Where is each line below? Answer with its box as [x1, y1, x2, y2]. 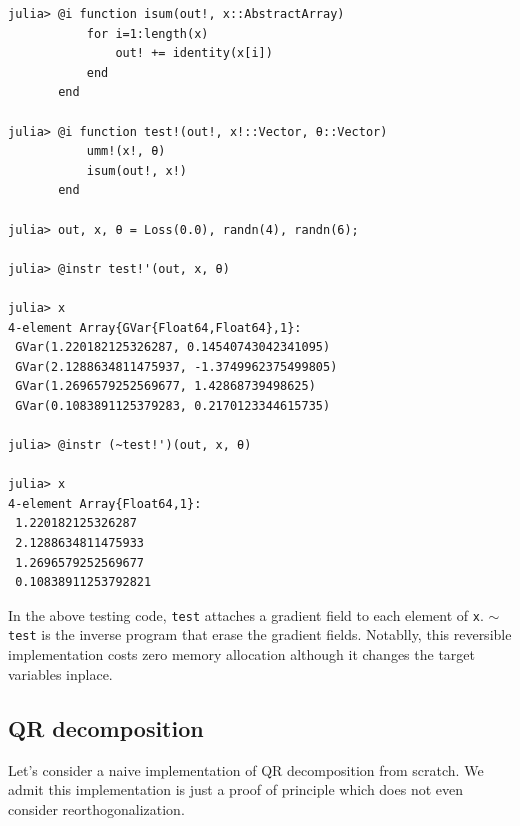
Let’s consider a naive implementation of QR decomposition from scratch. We [8, 759, 484, 780]
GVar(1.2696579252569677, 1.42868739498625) [15, 379, 316, 394]
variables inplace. [8, 663, 113, 684]
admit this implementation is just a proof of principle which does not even [8, 779, 464, 800]
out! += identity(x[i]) [115, 46, 273, 61]
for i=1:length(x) [86, 26, 209, 41]
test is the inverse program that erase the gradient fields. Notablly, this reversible [8, 624, 512, 645]
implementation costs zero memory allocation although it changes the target [8, 644, 475, 665]
